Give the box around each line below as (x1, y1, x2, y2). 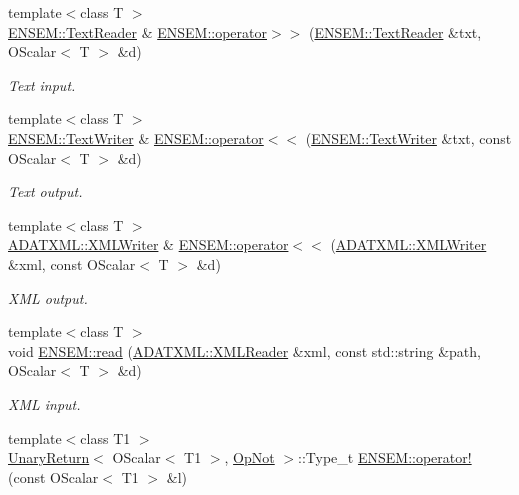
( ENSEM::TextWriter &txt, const (305, 127, 512, 148)
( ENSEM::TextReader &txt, (308, 21, 482, 42)
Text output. (8, 181, 83, 202)
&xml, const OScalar (8, 253, 136, 274)
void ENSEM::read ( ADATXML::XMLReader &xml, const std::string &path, (8, 340, 481, 361)
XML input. (8, 393, 81, 414)
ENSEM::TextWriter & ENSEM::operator (8, 127, 264, 148)
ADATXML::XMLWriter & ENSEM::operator (8, 234, 289, 255)
